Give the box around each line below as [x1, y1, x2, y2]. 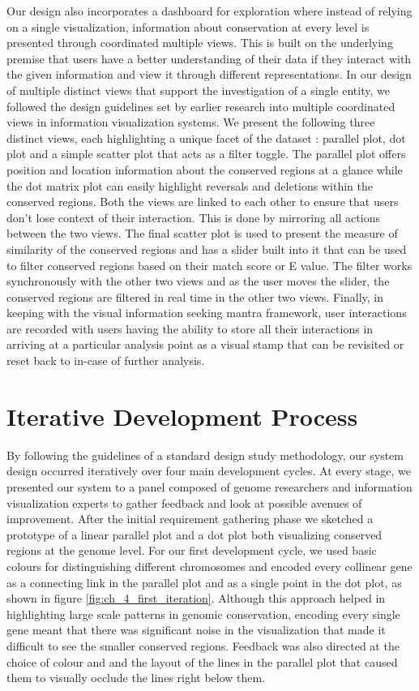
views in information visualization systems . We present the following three [6, 114, 375, 131]
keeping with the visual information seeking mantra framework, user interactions [6, 304, 407, 321]
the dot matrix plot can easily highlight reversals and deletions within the [6, 177, 373, 194]
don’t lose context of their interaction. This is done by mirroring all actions [6, 208, 380, 225]
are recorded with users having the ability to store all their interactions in [6, 320, 374, 337]
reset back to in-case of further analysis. [6, 352, 205, 369]
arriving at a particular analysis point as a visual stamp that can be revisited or [6, 336, 404, 353]
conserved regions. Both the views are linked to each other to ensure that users [6, 193, 399, 210]
